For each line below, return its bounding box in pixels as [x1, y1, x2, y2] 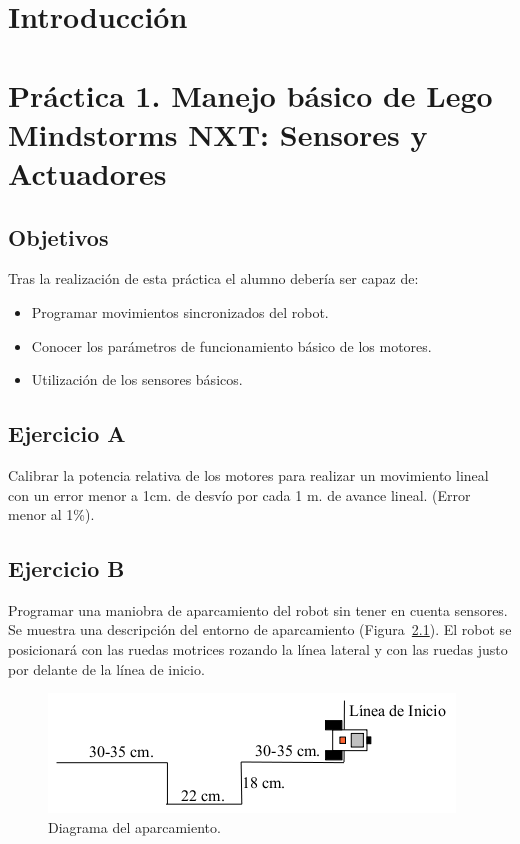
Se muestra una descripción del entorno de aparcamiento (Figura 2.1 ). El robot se [8, 619, 512, 640]
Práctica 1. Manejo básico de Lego [8, 74, 493, 115]
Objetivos [8, 221, 109, 252]
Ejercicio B [8, 553, 125, 584]
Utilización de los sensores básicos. [31, 369, 243, 390]
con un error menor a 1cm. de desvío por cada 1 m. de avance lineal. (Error [8, 484, 471, 505]
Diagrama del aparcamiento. [48, 816, 221, 837]
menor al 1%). [8, 504, 95, 525]
